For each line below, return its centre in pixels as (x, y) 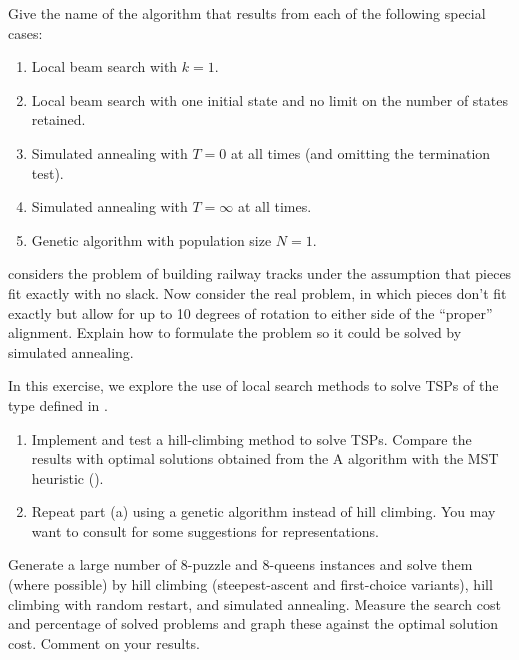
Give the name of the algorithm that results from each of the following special (247, 13)
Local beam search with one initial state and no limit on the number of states (269, 99)
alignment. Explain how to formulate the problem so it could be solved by (235, 332)
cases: (25, 32)
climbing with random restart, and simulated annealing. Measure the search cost (254, 603)
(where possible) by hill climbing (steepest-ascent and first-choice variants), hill (250, 584)
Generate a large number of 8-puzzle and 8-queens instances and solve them (240, 564)
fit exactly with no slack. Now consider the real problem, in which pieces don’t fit (257, 292)
